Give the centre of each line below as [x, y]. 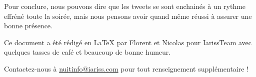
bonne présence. [28, 26]
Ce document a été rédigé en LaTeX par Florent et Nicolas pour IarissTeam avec [128, 42]
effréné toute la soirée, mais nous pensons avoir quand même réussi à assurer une [128, 16]
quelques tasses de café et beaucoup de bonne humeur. [87, 52]
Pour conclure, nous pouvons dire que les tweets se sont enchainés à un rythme [125, 6]
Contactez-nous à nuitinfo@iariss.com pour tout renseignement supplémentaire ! [126, 68]
